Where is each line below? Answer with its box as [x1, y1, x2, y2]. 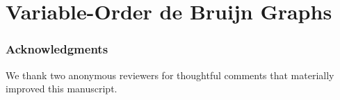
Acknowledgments [6, 40, 108, 58]
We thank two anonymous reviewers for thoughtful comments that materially [6, 67, 334, 82]
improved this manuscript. [6, 81, 118, 96]
